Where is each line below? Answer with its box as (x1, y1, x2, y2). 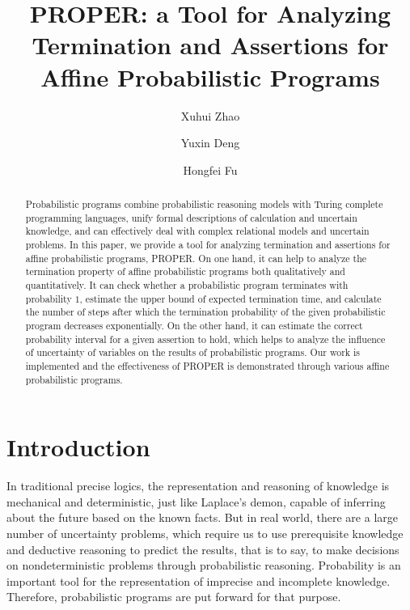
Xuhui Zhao (180, 107, 240, 124)
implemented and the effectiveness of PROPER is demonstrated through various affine (25, 358, 390, 372)
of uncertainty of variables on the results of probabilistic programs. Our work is (25, 345, 361, 359)
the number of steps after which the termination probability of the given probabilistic (25, 305, 386, 319)
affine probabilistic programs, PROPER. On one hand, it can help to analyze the (25, 251, 367, 265)
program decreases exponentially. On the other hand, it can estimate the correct (25, 318, 363, 332)
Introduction (6, 430, 150, 464)
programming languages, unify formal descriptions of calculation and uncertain (25, 210, 357, 224)
